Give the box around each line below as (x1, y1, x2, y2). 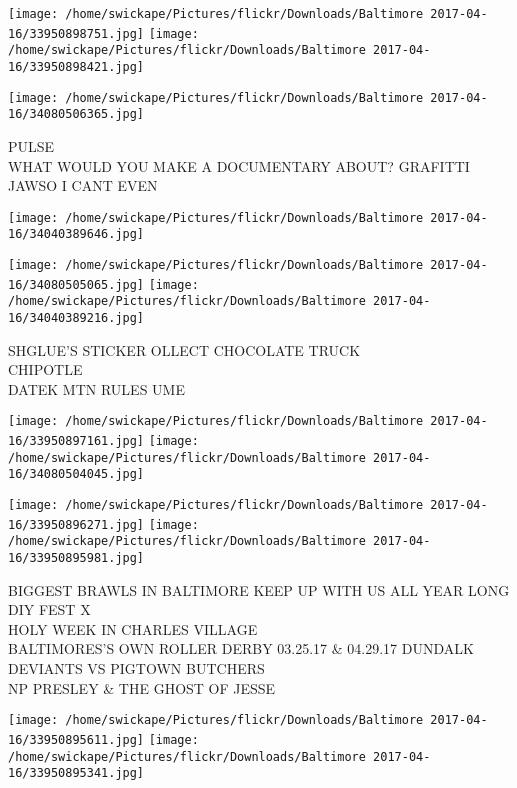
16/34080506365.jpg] (8, 107, 145, 122)
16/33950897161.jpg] (8, 434, 145, 449)
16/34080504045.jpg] (8, 467, 145, 482)
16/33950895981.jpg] (8, 551, 145, 566)
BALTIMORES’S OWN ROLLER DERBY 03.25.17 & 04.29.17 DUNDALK (8, 638, 474, 659)
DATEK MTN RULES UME (8, 378, 185, 399)
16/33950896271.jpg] (8, 517, 145, 532)
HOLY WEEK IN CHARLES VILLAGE (8, 618, 258, 639)
